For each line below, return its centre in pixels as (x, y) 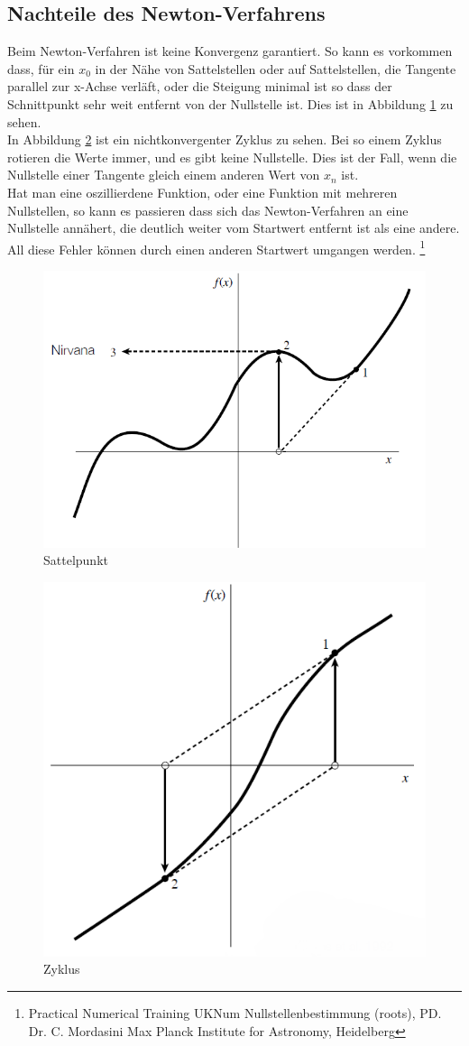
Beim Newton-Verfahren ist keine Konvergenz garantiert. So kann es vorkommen (230, 51)
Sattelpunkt (76, 560)
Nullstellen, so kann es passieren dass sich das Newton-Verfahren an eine (208, 210)
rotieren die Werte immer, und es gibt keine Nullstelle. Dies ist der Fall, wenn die (232, 157)
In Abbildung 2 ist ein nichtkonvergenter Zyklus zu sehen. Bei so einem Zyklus (225, 139)
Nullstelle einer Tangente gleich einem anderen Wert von (164, 175)
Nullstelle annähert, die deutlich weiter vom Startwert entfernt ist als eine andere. (234, 228)
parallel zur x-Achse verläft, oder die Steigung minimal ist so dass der (200, 86)
